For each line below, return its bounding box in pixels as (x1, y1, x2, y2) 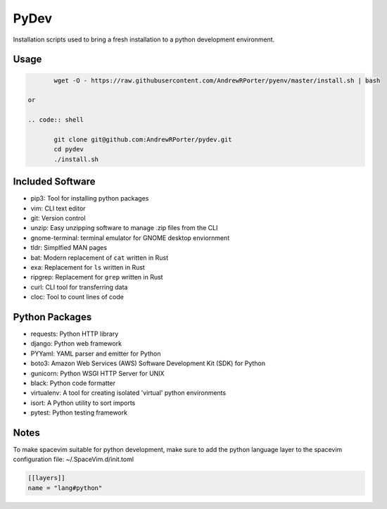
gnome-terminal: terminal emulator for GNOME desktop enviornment (30, 233, 230, 242)
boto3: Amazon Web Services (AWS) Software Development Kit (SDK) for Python (30, 359, 265, 367)
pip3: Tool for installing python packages (30, 194, 149, 203)
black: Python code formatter (30, 379, 116, 387)
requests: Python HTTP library (30, 329, 119, 338)
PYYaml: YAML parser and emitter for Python (30, 349, 161, 358)
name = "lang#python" (27, 484, 103, 492)
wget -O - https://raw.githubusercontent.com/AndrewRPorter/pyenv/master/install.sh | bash (53, 76, 381, 84)
